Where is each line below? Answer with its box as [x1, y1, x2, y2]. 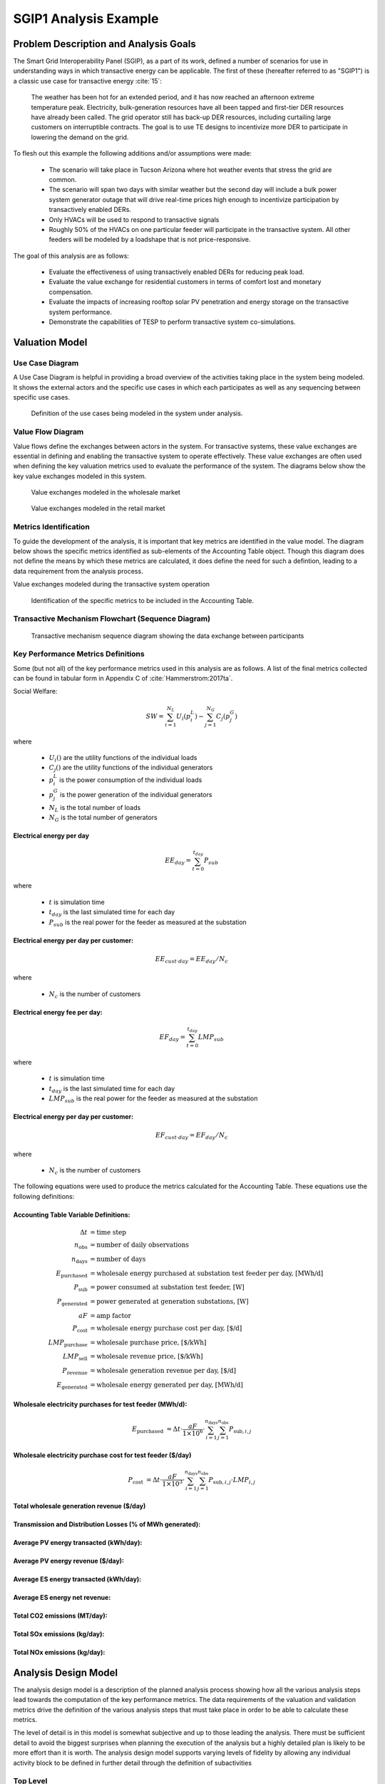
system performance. [48, 308, 112, 316]
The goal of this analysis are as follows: [13, 251, 130, 260]
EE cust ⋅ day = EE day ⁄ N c [155, 955, 228, 965]
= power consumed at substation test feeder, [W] [90, 1283, 245, 1292]
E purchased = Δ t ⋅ [132, 1425, 183, 1435]
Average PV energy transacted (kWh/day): [13, 1538, 143, 1546]
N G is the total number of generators [48, 814, 158, 823]
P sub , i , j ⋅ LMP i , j [208, 1476, 256, 1486]
